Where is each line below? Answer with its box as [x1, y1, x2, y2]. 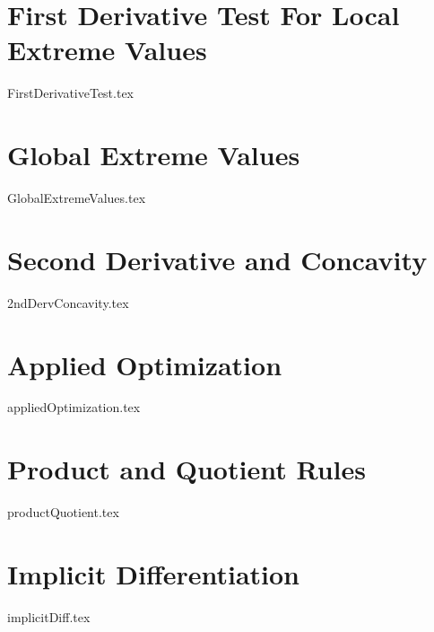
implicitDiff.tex [7, 607, 91, 626]
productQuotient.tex [7, 503, 119, 522]
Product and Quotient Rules [7, 451, 366, 487]
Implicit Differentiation [7, 555, 300, 592]
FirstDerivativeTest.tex [7, 83, 135, 102]
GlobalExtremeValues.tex [7, 189, 146, 207]
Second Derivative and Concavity [7, 241, 428, 277]
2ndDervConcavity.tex [7, 293, 129, 312]
